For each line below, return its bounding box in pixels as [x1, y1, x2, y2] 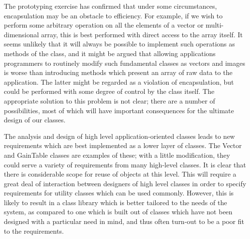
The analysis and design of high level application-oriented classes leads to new [4, 131, 235, 141]
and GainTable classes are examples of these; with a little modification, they [4, 149, 230, 160]
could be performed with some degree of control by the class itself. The [4, 86, 215, 96]
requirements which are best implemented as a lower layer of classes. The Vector [4, 140, 242, 150]
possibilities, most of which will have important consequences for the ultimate [4, 105, 234, 115]
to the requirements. [4, 225, 64, 236]
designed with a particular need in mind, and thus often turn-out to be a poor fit [4, 216, 244, 226]
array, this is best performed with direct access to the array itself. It [41, 29, 243, 39]
